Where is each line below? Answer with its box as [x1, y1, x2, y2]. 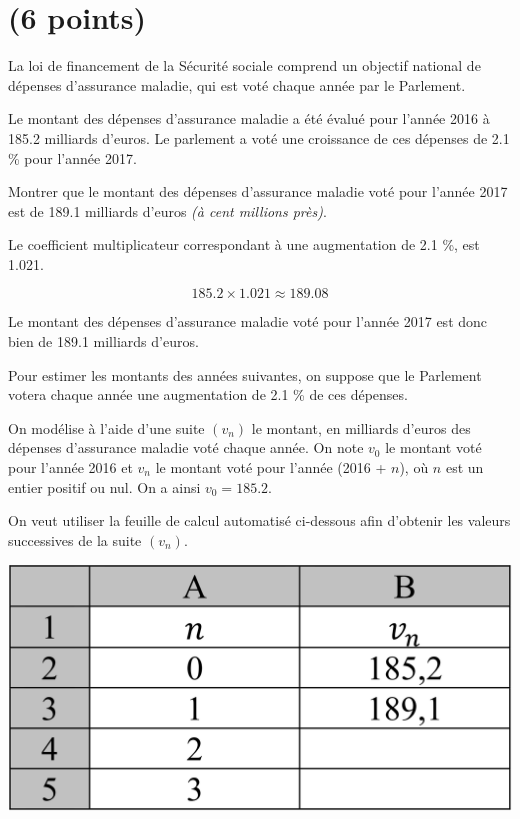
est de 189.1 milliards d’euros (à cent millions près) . [8, 200, 327, 221]
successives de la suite [8, 529, 142, 550]
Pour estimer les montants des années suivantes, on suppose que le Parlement [8, 364, 482, 385]
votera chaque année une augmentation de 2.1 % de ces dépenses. [8, 384, 408, 405]
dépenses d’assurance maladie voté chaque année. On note [8, 437, 364, 458]
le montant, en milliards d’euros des [251, 417, 471, 438]
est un [445, 457, 484, 478]
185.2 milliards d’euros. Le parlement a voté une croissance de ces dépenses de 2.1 [8, 127, 510, 148]
